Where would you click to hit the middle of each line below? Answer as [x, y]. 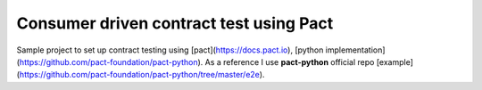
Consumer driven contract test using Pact [175, 23]
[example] [395, 61]
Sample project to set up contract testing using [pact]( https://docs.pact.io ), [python [170, 50]
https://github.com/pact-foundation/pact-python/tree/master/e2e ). [142, 75]
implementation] [355, 50]
